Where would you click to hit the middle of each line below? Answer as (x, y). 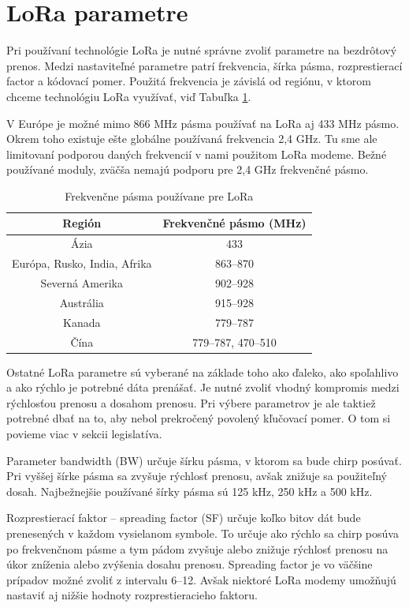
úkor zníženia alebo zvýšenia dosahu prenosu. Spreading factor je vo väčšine (190, 564)
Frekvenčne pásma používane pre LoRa (159, 195)
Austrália (82, 302)
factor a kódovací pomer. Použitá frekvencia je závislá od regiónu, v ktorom (189, 81)
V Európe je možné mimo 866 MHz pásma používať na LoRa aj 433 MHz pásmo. (203, 123)
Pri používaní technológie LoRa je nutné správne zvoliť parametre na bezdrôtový (202, 50)
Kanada (82, 322)
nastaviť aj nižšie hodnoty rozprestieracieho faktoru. (132, 595)
